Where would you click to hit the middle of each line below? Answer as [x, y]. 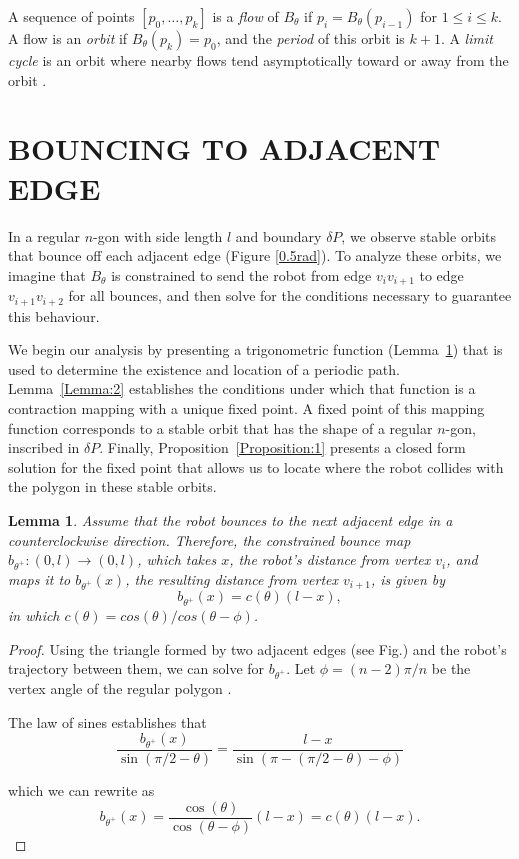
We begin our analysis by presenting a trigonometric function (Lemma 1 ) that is [255, 349]
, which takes [177, 559]
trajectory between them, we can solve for [136, 668]
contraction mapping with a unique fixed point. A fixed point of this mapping [246, 407]
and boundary [278, 235]
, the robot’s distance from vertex [330, 559]
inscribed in [44, 447]
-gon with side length [158, 235]
